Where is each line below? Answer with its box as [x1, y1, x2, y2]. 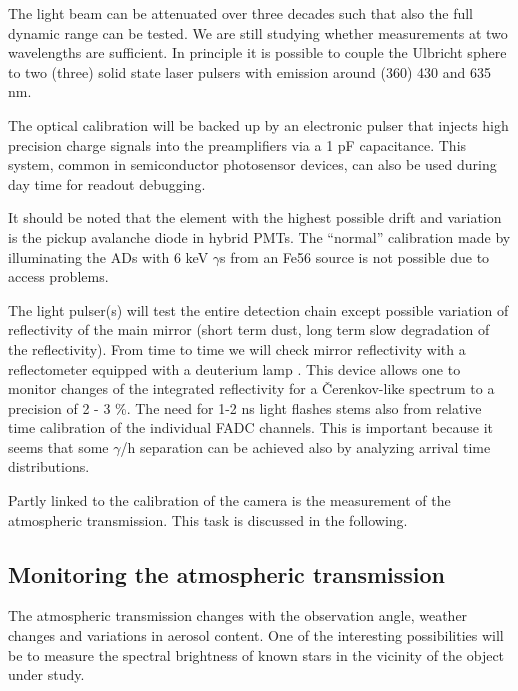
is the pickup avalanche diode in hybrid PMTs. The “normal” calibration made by [8, 226, 511, 247]
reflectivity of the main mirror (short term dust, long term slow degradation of [8, 319, 490, 340]
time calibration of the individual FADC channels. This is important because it [8, 417, 493, 438]
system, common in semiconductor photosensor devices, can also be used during [8, 154, 497, 175]
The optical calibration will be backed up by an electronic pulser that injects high [8, 114, 509, 135]
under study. [8, 664, 85, 685]
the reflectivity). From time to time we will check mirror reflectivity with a [8, 338, 466, 359]
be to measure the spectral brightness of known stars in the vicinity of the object [8, 644, 505, 665]
